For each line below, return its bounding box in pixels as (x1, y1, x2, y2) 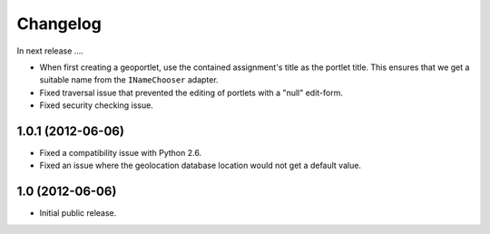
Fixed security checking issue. (39, 100, 153, 111)
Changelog (16, 14, 102, 34)
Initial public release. (39, 208, 117, 219)
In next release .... (16, 45, 83, 56)
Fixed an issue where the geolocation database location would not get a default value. (39, 160, 362, 171)
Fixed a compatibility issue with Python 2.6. (39, 148, 202, 159)
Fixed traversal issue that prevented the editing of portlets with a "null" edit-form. (39, 87, 344, 98)
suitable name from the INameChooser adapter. (39, 74, 219, 85)
